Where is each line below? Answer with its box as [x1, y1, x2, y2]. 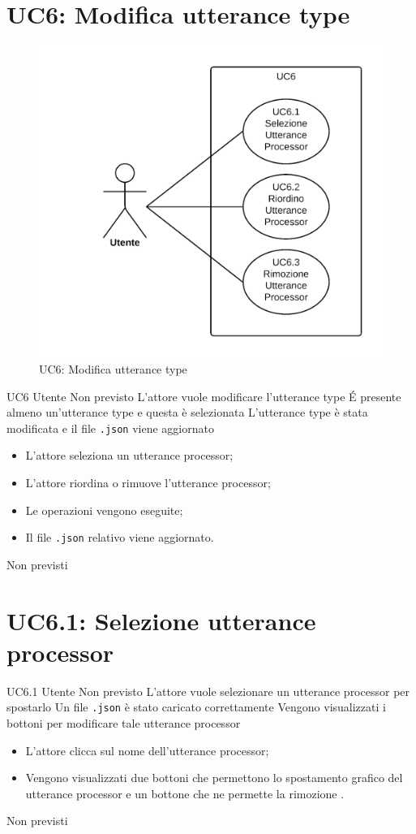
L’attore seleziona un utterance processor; [25, 447, 234, 464]
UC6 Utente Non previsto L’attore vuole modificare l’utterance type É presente [6, 387, 401, 404]
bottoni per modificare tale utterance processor [6, 715, 241, 731]
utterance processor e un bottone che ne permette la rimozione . [25, 784, 345, 802]
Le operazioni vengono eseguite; [25, 501, 183, 518]
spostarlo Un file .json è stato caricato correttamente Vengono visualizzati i [6, 698, 386, 715]
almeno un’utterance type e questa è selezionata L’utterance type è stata [6, 404, 368, 421]
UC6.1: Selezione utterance [6, 603, 316, 637]
